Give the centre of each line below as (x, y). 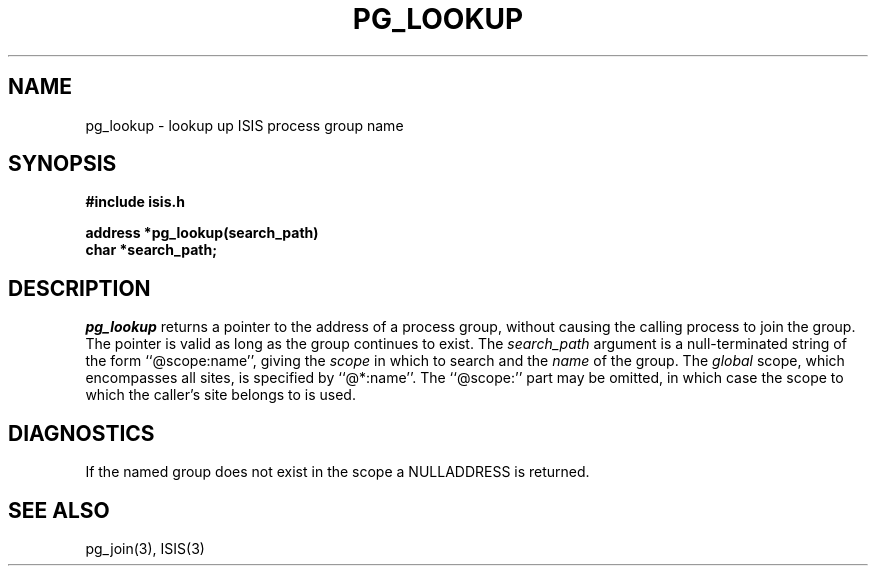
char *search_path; (151, 250)
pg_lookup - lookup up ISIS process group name (244, 125)
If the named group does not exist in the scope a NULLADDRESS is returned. (337, 472)
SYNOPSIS (62, 164)
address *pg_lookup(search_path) (202, 233)
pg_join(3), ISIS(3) (145, 548)
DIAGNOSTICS (81, 433)
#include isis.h (135, 202)
